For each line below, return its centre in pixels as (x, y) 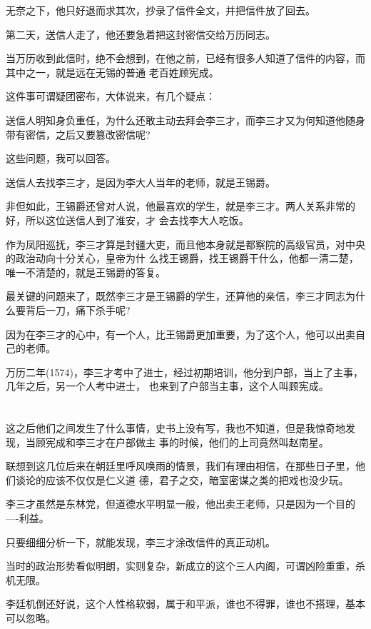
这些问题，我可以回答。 (61, 158)
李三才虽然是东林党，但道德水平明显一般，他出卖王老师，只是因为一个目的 (181, 504)
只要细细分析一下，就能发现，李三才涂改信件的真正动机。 (141, 542)
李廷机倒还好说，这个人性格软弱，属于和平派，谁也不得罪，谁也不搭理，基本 (185, 604)
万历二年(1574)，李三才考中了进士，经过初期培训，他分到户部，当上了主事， (184, 372)
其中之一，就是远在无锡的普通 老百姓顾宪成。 (112, 72)
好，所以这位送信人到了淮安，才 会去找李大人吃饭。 (127, 220)
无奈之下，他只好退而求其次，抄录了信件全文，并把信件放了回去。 (161, 10)
